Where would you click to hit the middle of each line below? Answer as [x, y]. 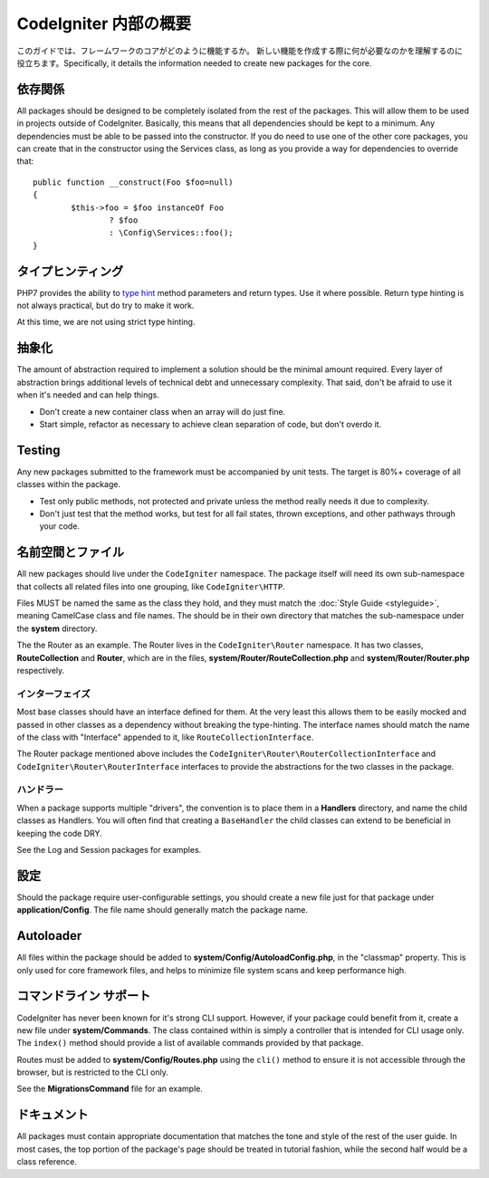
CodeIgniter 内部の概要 [104, 24]
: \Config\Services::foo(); [172, 233]
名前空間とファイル [70, 552]
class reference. [47, 1162]
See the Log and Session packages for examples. [109, 850]
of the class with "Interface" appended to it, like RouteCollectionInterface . [165, 737]
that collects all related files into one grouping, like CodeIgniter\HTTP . [151, 586]
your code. [60, 526]
